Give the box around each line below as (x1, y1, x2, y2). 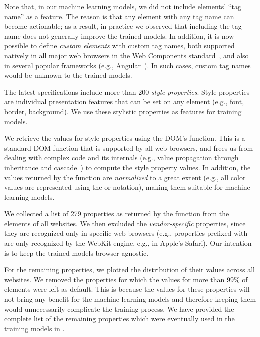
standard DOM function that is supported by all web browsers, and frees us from (4, 142, 253, 153)
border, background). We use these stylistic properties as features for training (4, 106, 242, 116)
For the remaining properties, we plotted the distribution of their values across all (4, 264, 255, 275)
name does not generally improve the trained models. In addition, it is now (4, 30, 234, 41)
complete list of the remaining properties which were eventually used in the (4, 313, 235, 324)
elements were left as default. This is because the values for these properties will (4, 284, 250, 294)
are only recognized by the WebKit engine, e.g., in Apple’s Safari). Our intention (4, 238, 252, 248)
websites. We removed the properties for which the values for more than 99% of (4, 274, 248, 284)
